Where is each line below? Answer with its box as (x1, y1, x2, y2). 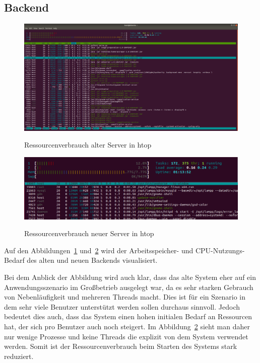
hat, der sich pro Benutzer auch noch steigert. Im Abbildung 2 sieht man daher (4, 321, 250, 331)
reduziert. (4, 350, 34, 361)
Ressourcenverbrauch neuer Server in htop (24, 228, 154, 239)
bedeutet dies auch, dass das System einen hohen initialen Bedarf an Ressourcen (4, 311, 252, 322)
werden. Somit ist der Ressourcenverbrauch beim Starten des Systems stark (4, 341, 237, 351)
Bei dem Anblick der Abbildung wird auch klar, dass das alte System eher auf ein (4, 271, 256, 282)
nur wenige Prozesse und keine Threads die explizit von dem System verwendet (4, 331, 248, 341)
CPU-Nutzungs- (195, 245, 245, 255)
